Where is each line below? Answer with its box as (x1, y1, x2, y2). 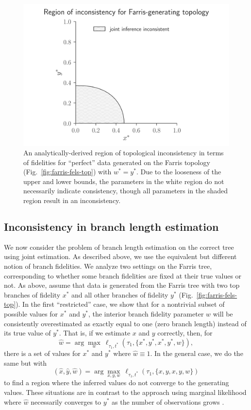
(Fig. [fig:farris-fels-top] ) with (23, 167, 112, 177)
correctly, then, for (157, 328, 213, 338)
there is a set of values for (4, 348, 81, 358)
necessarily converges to (31, 396, 101, 407)
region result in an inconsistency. (23, 195, 121, 205)
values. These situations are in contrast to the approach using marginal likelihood (4, 387, 247, 397)
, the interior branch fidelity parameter (88, 309, 204, 319)
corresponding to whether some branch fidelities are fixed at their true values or (4, 270, 242, 280)
